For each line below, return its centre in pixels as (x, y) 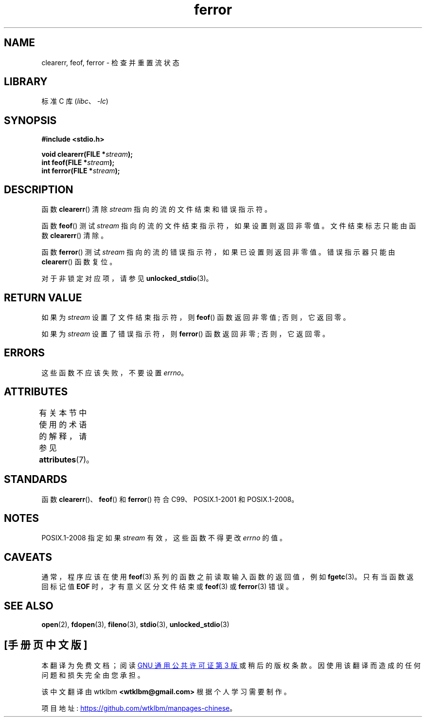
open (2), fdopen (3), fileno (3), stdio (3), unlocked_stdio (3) (135, 625)
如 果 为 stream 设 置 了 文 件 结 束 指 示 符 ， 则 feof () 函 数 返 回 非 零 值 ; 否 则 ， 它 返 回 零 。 (196, 317)
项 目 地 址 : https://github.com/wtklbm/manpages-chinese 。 (139, 708)
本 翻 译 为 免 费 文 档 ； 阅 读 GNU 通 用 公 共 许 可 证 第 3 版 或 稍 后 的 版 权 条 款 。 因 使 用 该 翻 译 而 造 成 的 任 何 (231, 665)
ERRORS (25, 353)
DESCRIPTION (39, 189)
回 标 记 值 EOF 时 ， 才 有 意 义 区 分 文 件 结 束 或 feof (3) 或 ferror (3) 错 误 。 (167, 587)
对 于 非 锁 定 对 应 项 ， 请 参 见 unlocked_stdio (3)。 (127, 278)
